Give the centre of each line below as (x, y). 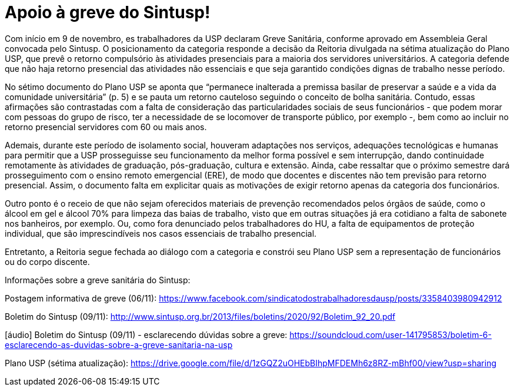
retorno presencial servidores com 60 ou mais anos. (106, 127)
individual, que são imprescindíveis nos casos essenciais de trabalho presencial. (161, 233)
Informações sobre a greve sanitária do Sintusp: (98, 280)
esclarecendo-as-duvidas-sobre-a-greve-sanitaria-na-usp (119, 344)
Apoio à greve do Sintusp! (108, 12)
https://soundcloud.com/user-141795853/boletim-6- (390, 334)
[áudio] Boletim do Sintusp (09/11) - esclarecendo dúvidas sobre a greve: (146, 334)
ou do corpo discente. (47, 261)
